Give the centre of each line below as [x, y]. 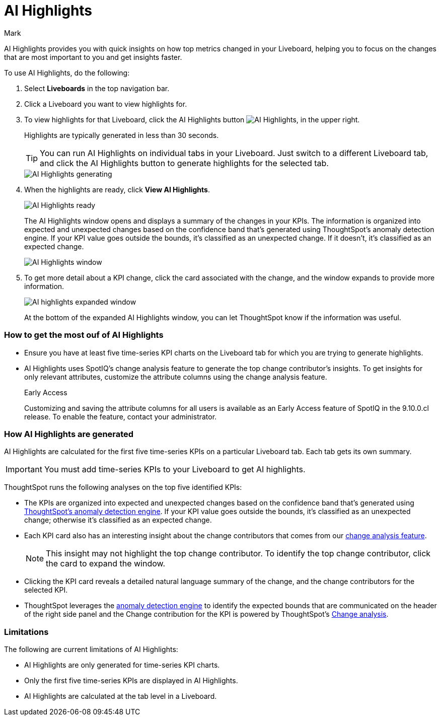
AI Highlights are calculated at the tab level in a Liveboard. [121, 696]
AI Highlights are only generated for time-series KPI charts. [122, 665]
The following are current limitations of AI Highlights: [91, 649]
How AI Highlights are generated [69, 434]
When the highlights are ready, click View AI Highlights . [117, 189]
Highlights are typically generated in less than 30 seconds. [122, 135]
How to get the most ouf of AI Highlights [84, 335]
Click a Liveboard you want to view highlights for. [106, 104]
